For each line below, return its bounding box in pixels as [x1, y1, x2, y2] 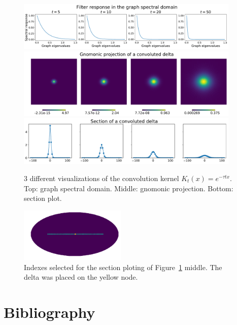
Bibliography [4, 302, 95, 322]
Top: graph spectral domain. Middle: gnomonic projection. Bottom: [24, 183, 233, 193]
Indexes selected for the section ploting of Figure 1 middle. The [24, 261, 222, 272]
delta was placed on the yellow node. [24, 272, 138, 282]
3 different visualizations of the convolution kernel [24, 173, 179, 184]
